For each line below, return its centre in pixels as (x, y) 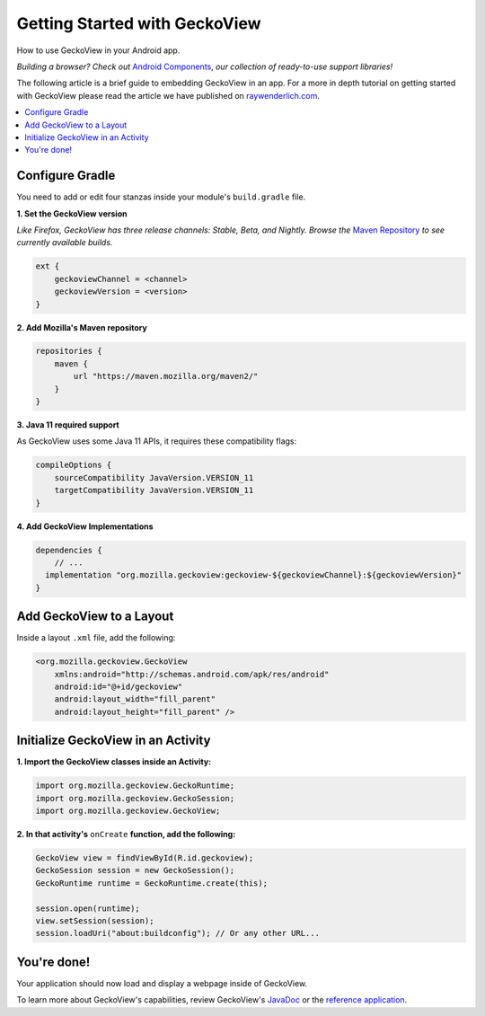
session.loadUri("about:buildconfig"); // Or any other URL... (178, 933)
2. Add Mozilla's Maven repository (82, 327)
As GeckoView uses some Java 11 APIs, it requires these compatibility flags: (157, 441)
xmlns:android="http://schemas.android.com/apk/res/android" (192, 674)
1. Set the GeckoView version (72, 213)
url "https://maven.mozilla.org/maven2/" (166, 376)
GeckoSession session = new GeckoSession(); (135, 870)
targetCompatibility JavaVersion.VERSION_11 (154, 490)
